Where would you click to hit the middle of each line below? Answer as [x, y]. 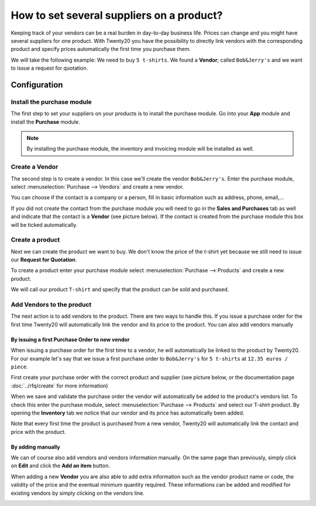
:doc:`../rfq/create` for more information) [59, 386]
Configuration [37, 85]
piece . [20, 366]
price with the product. [38, 432]
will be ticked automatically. [44, 225]
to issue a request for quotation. [49, 68]
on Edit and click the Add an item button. [61, 466]
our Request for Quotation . [44, 260]
